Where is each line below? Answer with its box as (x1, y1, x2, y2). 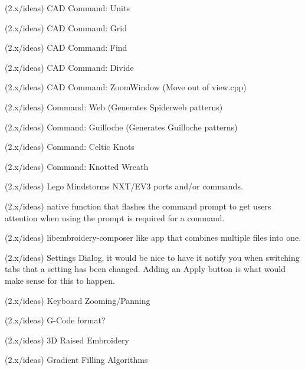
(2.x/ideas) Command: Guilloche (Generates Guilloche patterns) (5, 120, 238, 133)
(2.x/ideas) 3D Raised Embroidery (5, 333, 129, 346)
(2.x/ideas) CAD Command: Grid (5, 21, 127, 34)
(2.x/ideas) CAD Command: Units (5, 2, 130, 14)
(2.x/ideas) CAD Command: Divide (5, 61, 134, 73)
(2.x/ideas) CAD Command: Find (5, 41, 127, 54)
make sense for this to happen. (5, 274, 115, 286)
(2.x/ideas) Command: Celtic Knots (5, 140, 135, 153)
